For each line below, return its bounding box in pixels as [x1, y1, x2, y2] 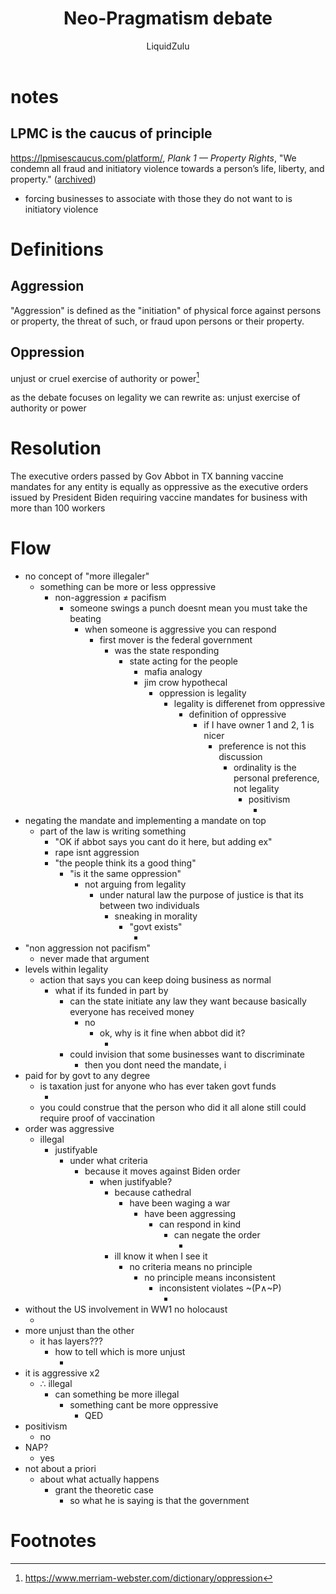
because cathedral [114, 1187, 192, 1199]
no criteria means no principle [129, 1261, 253, 1273]
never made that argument [39, 953, 150, 965]
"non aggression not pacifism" [24, 942, 152, 954]
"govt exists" [129, 921, 183, 933]
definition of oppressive [188, 708, 287, 721]
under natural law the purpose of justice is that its [99, 889, 304, 901]
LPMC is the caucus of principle [10, 125, 213, 142]
